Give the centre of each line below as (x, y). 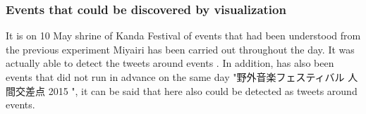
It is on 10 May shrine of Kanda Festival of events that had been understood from (183, 36)
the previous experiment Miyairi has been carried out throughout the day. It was (180, 49)
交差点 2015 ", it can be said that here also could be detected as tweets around (186, 90)
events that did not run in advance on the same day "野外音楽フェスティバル (175, 77)
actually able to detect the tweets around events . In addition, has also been (170, 63)
